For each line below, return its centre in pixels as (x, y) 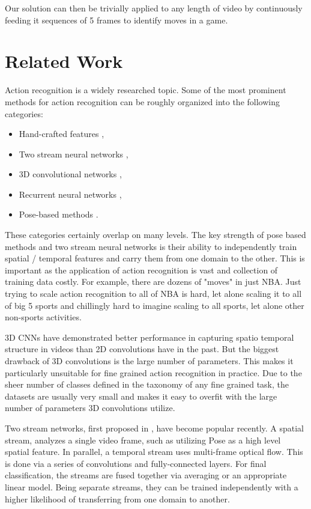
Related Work (64, 61)
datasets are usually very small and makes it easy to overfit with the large (141, 396)
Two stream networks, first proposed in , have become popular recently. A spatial (155, 428)
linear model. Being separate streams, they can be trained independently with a (152, 486)
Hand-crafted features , (62, 134)
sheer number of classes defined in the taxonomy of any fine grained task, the (147, 384)
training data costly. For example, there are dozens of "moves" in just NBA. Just (153, 282)
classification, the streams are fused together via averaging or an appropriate (146, 475)
